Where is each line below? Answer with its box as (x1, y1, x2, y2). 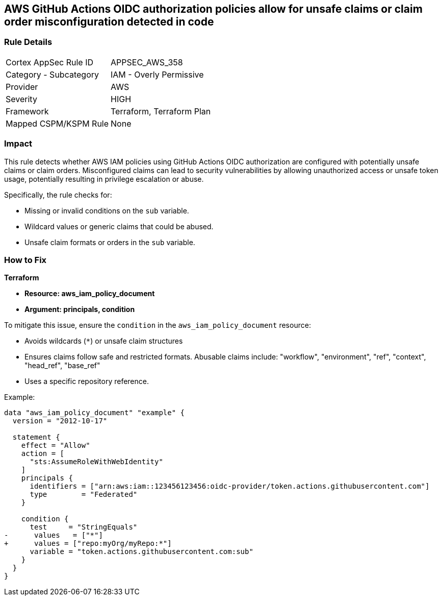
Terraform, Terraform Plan (111, 106, 211, 116)
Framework (6, 106, 49, 116)
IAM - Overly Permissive (111, 69, 204, 80)
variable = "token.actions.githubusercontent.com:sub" (30, 547, 253, 556)
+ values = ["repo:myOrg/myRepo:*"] (4, 539, 172, 548)
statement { (12, 433, 60, 442)
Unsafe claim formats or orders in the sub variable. (24, 237, 195, 247)
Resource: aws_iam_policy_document (24, 289, 155, 298)
